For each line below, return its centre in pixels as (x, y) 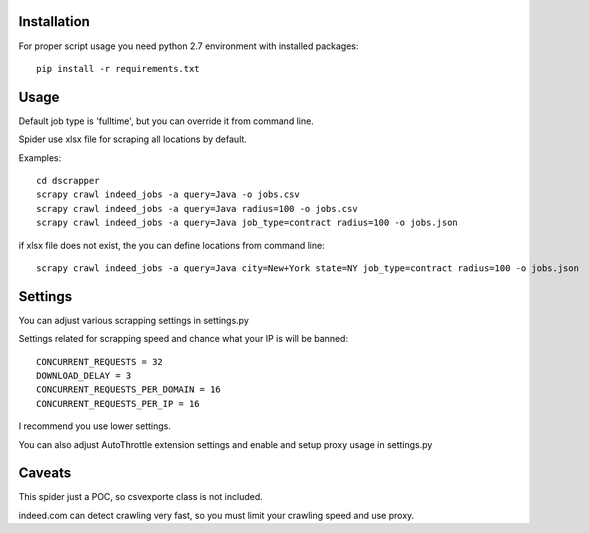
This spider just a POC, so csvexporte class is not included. (141, 497)
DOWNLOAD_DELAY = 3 (84, 376)
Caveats (45, 473)
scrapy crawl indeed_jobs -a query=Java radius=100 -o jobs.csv (197, 208)
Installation (54, 21)
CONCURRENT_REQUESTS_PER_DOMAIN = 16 (129, 389)
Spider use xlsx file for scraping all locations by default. (132, 139)
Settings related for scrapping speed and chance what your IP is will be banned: (183, 339)
